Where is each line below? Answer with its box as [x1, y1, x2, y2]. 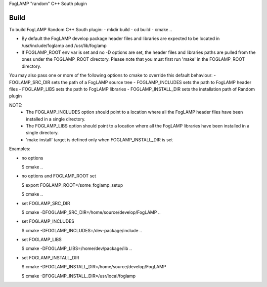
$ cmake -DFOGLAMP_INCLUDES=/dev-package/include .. [21, 227, 142, 233]
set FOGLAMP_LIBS [21, 237, 62, 243]
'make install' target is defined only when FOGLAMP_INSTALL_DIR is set [26, 136, 173, 143]
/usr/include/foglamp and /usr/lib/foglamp [21, 42, 107, 48]
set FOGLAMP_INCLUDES [21, 218, 74, 224]
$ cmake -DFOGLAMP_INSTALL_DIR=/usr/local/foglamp [21, 273, 136, 279]
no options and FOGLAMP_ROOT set [21, 173, 96, 179]
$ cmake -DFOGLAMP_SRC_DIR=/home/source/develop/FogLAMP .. [21, 209, 161, 215]
